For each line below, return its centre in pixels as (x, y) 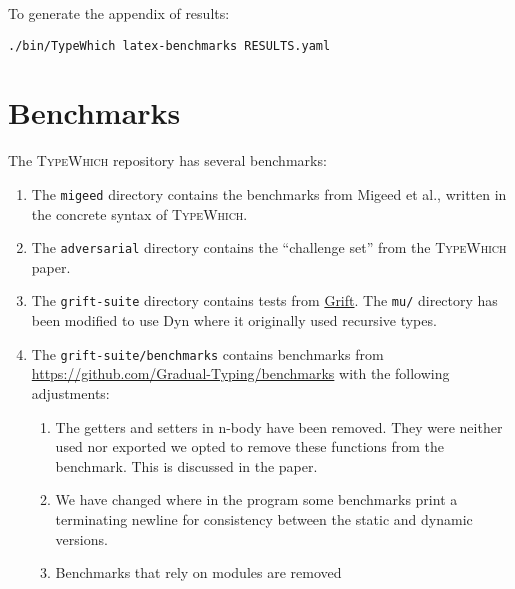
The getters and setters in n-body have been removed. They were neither (279, 426)
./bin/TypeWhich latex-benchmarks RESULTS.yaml (169, 45)
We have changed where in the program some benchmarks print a (256, 499)
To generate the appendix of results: (119, 13)
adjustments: (70, 392)
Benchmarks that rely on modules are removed (198, 572)
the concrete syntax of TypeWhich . (139, 213)
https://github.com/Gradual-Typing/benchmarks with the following (240, 373)
